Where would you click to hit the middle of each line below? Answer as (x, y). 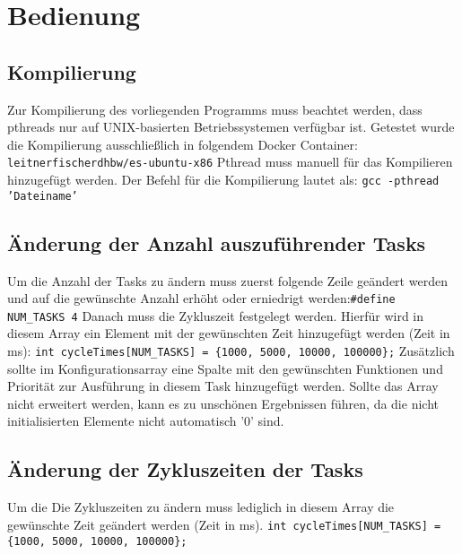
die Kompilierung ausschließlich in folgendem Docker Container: (183, 144)
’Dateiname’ (43, 196)
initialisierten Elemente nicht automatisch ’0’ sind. (146, 421)
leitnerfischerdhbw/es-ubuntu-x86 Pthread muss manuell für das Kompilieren (230, 162)
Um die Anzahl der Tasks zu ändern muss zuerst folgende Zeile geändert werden (227, 280)
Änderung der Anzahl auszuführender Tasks (217, 242)
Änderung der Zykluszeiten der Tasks (185, 469)
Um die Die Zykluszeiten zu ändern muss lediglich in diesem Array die (201, 507)
